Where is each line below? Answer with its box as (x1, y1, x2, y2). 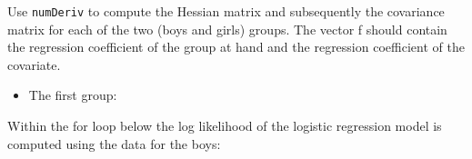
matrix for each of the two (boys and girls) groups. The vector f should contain (7, 19, 447, 38)
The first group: (28, 85, 117, 104)
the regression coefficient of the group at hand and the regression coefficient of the (7, 37, 465, 56)
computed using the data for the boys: (7, 134, 221, 153)
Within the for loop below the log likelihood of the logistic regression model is (7, 116, 442, 135)
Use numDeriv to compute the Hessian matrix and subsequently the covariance (7, 2, 445, 20)
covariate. (7, 55, 61, 74)
